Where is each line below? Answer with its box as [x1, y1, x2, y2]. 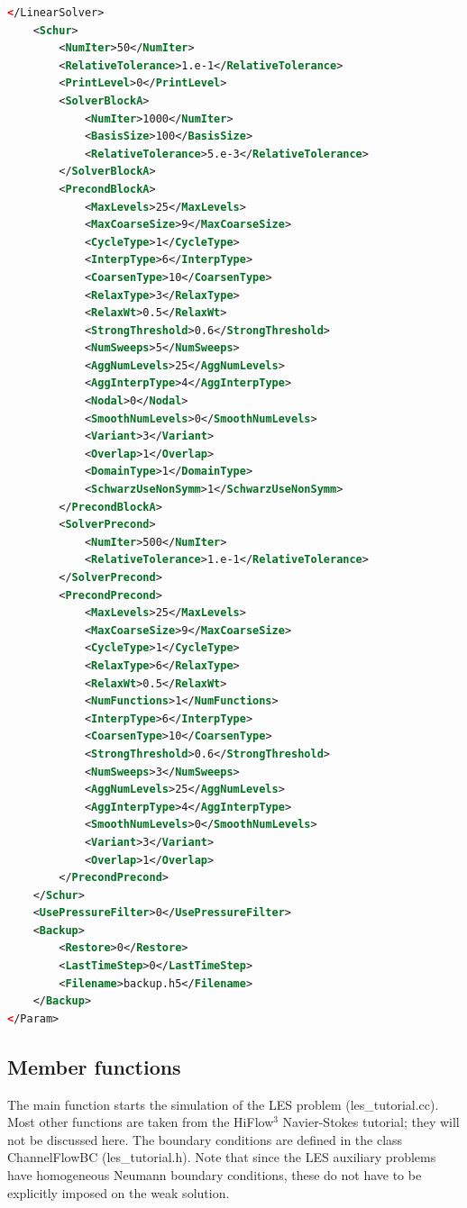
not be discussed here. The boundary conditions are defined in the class [7, 1130, 403, 1149]
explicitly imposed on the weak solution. [7, 1183, 230, 1202]
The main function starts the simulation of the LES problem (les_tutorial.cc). [7, 1094, 439, 1113]
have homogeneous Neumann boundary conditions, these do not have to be [7, 1166, 422, 1185]
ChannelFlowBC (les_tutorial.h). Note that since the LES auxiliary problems [7, 1148, 436, 1167]
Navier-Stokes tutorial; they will [282, 1113, 460, 1131]
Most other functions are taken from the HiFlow [7, 1113, 274, 1131]
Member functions [7, 1052, 181, 1080]
